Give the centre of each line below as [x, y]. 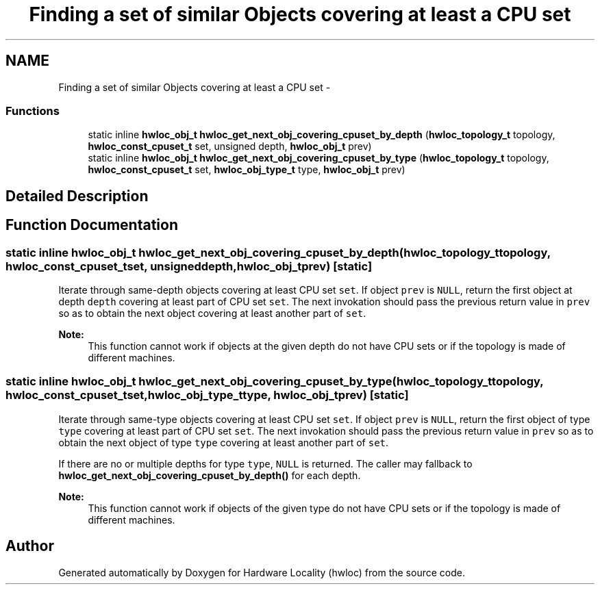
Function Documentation [92, 225]
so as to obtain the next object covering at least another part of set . [212, 313]
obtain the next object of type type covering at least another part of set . [224, 442]
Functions [33, 111]
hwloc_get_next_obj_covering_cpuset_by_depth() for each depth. [210, 475]
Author [30, 546]
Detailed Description [77, 196]
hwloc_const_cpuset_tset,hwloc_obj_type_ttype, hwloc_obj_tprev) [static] [207, 395]
